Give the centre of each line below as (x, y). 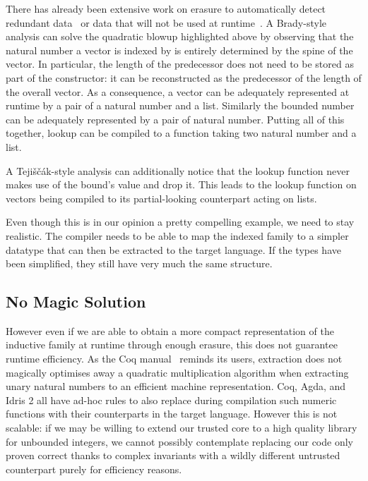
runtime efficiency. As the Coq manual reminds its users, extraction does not (174, 359)
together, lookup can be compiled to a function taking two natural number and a (181, 133)
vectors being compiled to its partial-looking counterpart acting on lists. (161, 198)
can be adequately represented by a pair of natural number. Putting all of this (175, 119)
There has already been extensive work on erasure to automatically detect (166, 8)
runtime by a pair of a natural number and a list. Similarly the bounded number (180, 105)
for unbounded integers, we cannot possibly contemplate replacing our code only (179, 441)
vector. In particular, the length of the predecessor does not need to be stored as (180, 64)
